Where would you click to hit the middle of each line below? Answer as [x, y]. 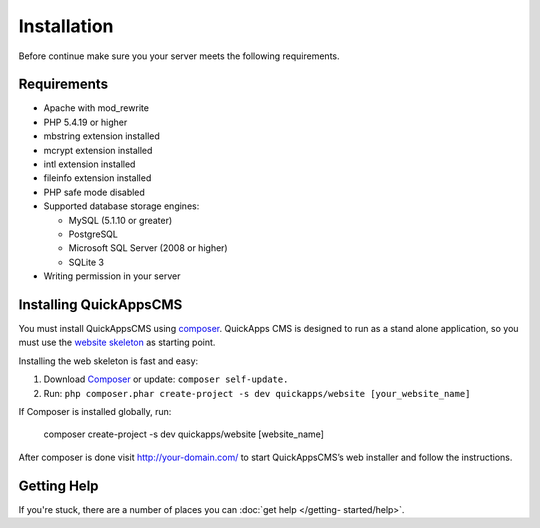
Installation [66, 26]
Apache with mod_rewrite [96, 108]
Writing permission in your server [112, 276]
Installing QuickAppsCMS [100, 304]
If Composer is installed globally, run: [95, 411]
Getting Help [58, 485]
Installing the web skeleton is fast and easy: [108, 361]
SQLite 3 [86, 262]
